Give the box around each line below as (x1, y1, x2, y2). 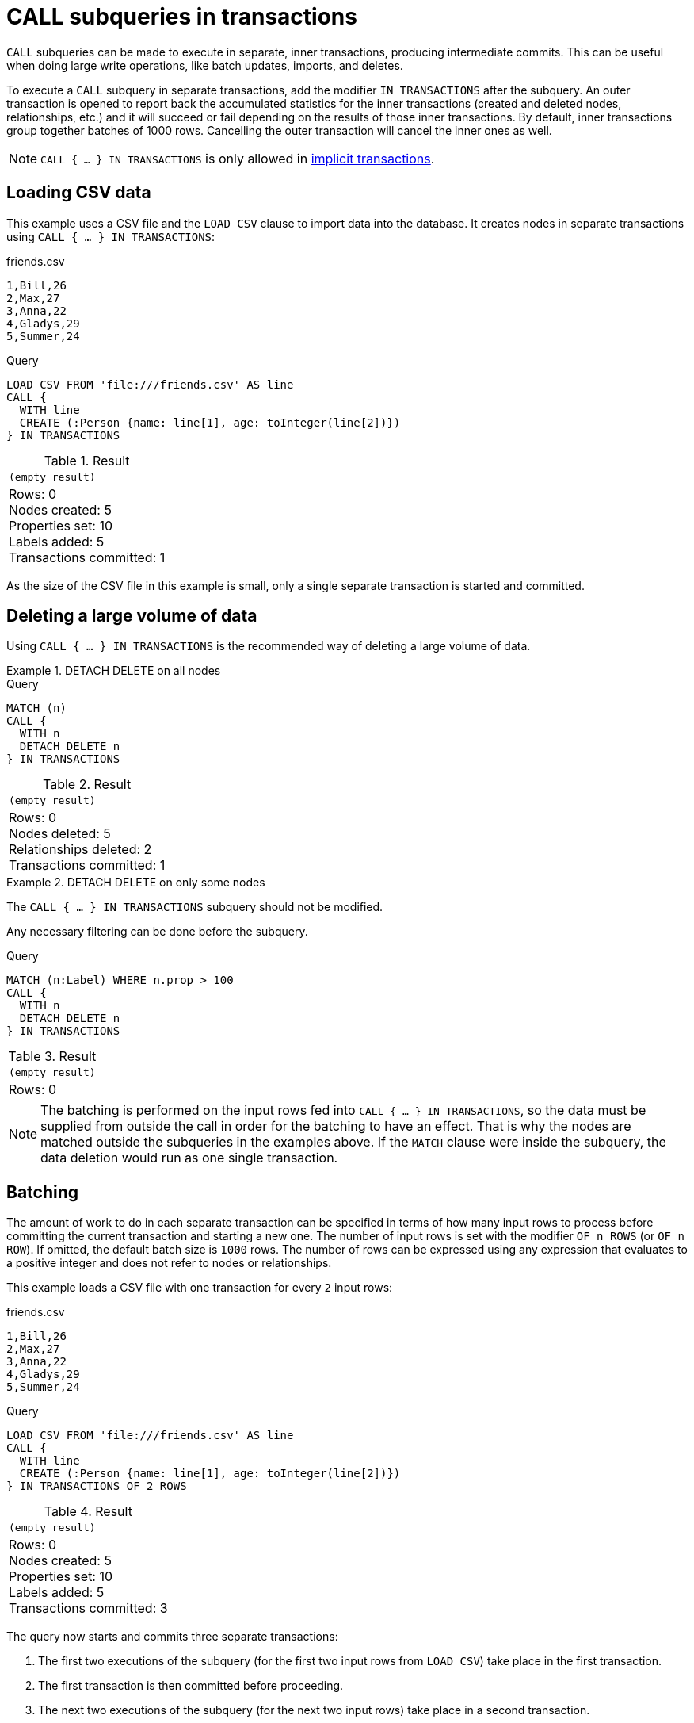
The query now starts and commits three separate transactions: (6, 1629, 338, 1644)
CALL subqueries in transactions (6, 3, 357, 30)
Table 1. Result (44, 452, 130, 469)
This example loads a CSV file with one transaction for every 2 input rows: (6, 1281, 393, 1295)
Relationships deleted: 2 (9, 841, 152, 858)
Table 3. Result (8, 1048, 97, 1065)
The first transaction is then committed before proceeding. (38, 1679, 344, 1693)
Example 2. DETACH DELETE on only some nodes (6, 875, 265, 890)
